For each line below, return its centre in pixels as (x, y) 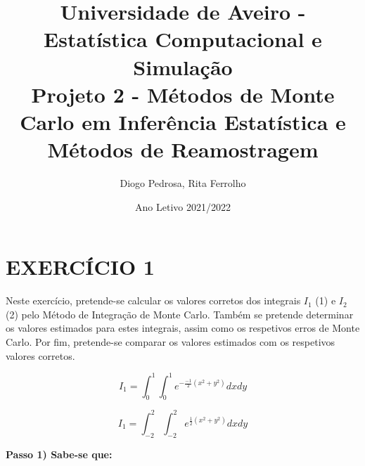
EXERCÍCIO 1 (80, 267)
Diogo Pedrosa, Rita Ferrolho (183, 183)
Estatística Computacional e (183, 39)
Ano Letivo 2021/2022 (183, 206)
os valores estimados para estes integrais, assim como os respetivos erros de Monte (183, 328)
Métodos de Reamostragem (183, 149)
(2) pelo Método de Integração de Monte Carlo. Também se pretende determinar (180, 314)
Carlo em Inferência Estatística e (183, 121)
